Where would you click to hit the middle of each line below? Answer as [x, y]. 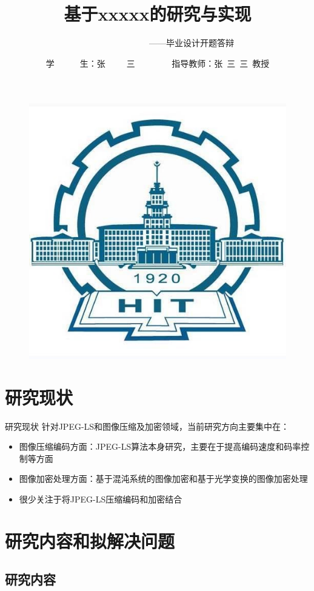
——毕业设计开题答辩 [191, 43]
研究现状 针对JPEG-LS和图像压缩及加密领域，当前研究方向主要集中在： [147, 426]
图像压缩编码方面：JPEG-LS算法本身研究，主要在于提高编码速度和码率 [160, 446]
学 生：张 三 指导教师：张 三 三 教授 [158, 63]
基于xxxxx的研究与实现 [158, 14]
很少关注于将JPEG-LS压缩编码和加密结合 [101, 499]
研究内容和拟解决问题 [90, 540]
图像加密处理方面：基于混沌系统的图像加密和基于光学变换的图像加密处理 [163, 479]
